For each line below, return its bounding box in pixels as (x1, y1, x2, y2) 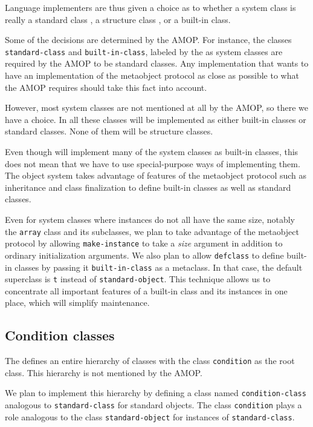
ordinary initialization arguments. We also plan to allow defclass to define (5, 248, 284, 261)
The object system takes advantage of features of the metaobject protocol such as (5, 169, 307, 182)
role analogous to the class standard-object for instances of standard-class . (5, 410, 295, 423)
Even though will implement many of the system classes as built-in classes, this (5, 145, 298, 157)
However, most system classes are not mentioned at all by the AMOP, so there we (5, 101, 309, 114)
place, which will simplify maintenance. (5, 296, 150, 309)
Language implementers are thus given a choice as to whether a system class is (5, 1, 296, 13)
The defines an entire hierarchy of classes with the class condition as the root (5, 354, 295, 367)
